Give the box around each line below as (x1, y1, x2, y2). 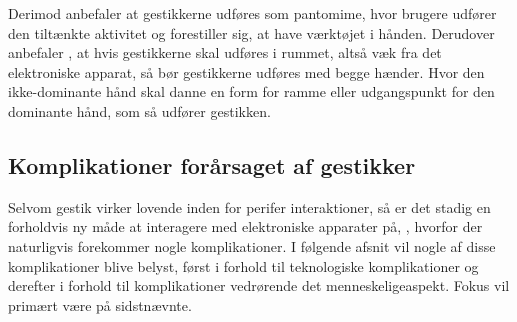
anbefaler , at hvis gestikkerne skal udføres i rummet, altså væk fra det (8, 42, 442, 63)
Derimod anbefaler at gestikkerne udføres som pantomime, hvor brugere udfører (8, 3, 497, 23)
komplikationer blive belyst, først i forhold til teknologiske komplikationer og (8, 255, 479, 276)
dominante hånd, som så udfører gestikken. (8, 100, 271, 121)
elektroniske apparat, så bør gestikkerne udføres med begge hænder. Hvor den (8, 61, 485, 82)
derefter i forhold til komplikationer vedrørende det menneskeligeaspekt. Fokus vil (8, 275, 510, 296)
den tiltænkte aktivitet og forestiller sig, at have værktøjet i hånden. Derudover (8, 22, 495, 43)
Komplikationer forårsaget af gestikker (8, 149, 416, 180)
